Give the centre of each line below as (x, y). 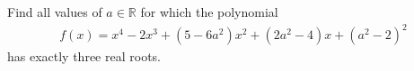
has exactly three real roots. (84, 56)
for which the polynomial (209, 12)
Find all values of (55, 12)
